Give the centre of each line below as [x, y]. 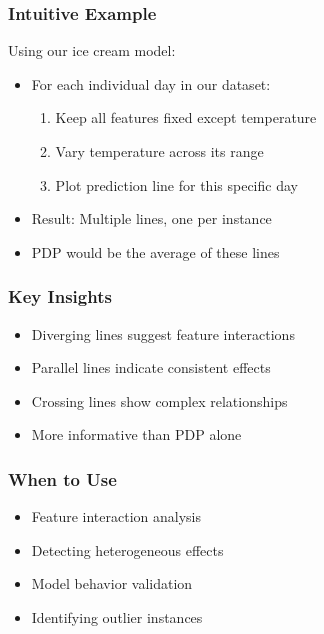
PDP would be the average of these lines [155, 251]
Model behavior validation [112, 583]
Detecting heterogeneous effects [127, 549]
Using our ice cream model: [92, 50]
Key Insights [60, 296]
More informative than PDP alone [136, 434]
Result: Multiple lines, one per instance [151, 218]
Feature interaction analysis [116, 516]
